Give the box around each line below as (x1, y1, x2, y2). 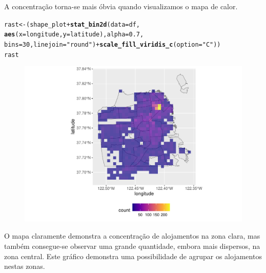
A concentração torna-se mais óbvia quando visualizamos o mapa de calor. (4, 1, 238, 11)
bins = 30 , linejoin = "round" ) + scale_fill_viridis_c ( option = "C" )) (4, 41, 221, 48)
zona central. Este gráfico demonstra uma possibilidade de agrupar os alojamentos (4, 250, 262, 261)
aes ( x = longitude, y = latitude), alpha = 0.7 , (4, 31, 144, 38)
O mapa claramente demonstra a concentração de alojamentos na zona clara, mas (4, 230, 260, 241)
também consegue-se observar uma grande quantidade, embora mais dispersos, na (4, 241, 260, 251)
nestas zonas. (4, 261, 45, 271)
